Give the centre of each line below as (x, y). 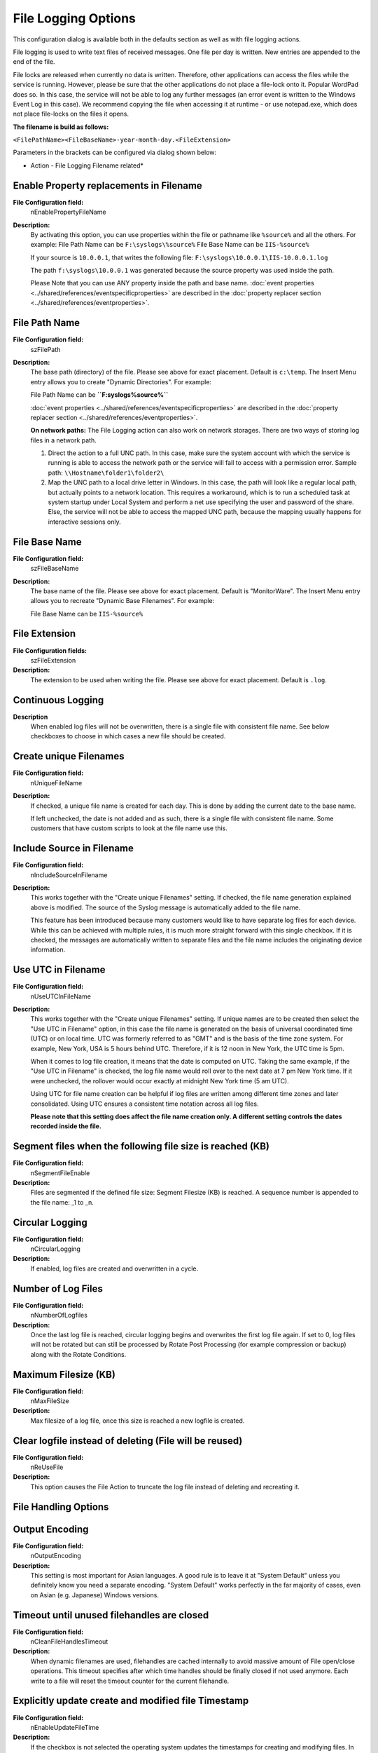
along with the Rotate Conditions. (78, 1354)
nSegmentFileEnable (60, 1173)
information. (48, 949)
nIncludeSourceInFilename (69, 875)
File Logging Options (74, 18)
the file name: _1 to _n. (62, 1202)
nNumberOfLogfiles (59, 1315)
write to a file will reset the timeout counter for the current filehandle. (130, 1681)
